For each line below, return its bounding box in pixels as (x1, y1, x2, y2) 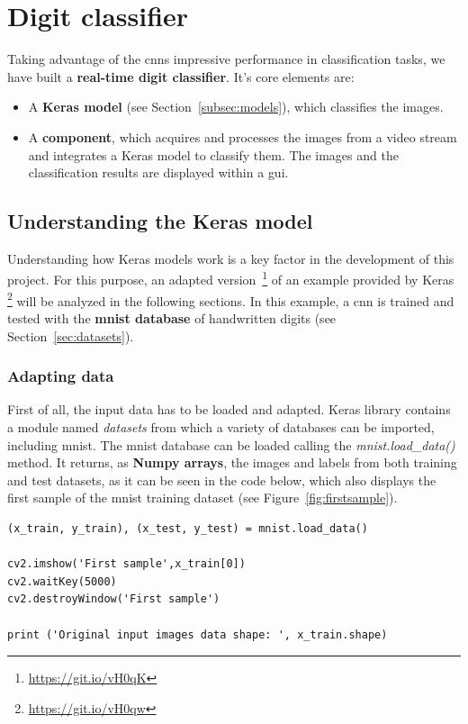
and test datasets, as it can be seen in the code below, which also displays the (7, 470, 436, 489)
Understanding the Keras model (7, 207, 313, 235)
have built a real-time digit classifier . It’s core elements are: (7, 67, 355, 86)
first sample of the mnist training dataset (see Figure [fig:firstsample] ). (7, 488, 398, 507)
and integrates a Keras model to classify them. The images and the (28, 145, 399, 164)
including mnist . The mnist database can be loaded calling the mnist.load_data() (7, 435, 455, 454)
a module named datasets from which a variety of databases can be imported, (7, 417, 435, 436)
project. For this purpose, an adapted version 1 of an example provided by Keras (7, 267, 454, 289)
